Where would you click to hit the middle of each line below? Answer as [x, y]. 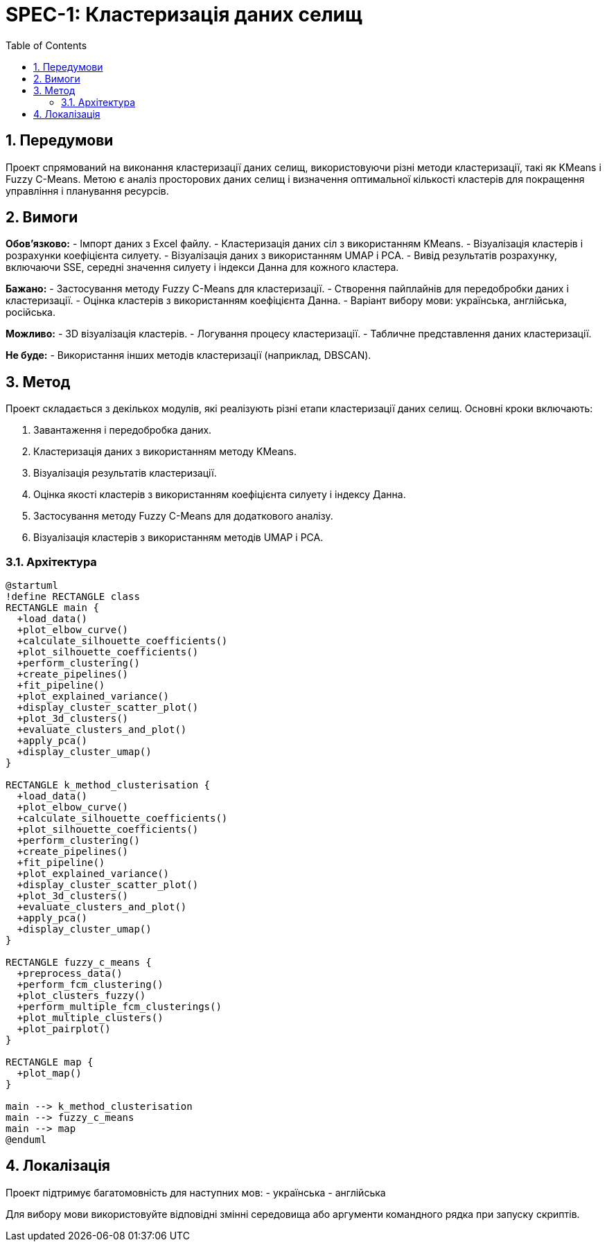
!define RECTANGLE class [73, 597]
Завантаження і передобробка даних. [123, 430]
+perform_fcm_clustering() [90, 985]
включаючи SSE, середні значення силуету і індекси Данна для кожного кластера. [202, 267]
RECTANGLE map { [50, 1062]
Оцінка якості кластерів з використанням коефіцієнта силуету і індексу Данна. [220, 495]
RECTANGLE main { [52, 608]
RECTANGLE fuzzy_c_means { [79, 963]
